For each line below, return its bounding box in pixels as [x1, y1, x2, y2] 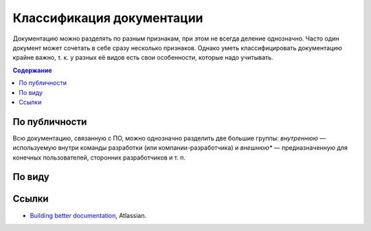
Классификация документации [12, 10, 203, 25]
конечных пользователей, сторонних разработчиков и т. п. [12, 153, 185, 162]
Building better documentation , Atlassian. [30, 211, 147, 219]
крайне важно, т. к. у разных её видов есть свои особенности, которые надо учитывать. [12, 54, 274, 62]
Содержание [12, 66, 52, 74]
